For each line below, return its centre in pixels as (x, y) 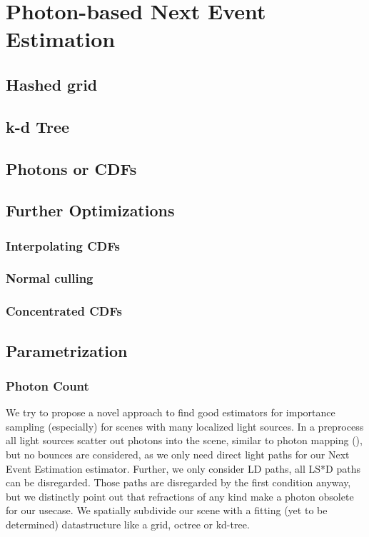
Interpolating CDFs (63, 245)
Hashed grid (52, 84)
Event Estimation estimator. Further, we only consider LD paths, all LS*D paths (183, 468)
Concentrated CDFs (64, 311)
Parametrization (67, 350)
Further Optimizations (90, 210)
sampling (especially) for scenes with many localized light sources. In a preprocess (185, 426)
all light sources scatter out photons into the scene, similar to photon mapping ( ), (184, 440)
